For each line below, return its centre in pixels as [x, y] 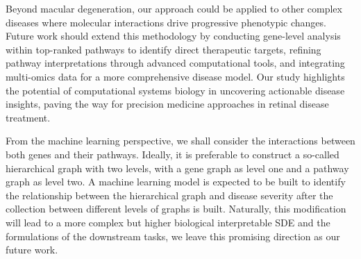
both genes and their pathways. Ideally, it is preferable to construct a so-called [173, 154]
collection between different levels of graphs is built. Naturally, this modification [176, 209]
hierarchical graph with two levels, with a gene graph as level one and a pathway [177, 168]
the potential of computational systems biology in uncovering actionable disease [175, 90]
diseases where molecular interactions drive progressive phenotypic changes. [166, 22]
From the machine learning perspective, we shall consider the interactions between [180, 141]
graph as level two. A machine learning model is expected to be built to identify [176, 182]
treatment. [28, 117]
